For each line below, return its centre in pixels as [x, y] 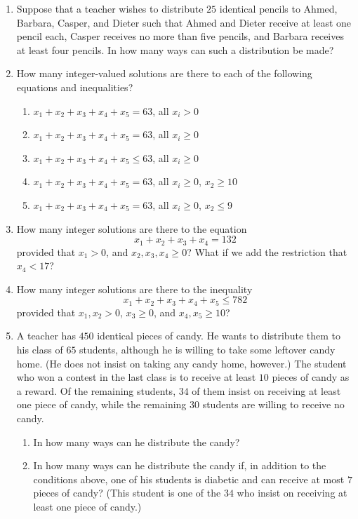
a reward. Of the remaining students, [96, 390]
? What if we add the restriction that [267, 251]
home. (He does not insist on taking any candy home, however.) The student [181, 363]
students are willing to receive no [273, 404]
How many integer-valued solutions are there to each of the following [164, 73]
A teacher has [46, 336]
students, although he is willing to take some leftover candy [207, 349]
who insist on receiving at [292, 493]
